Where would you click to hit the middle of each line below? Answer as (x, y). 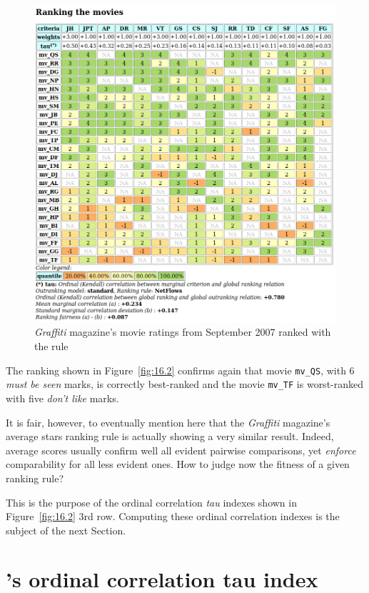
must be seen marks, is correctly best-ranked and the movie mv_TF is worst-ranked (185, 384)
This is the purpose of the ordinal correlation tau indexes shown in (151, 502)
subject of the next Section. (66, 530)
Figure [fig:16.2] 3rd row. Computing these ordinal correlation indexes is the (173, 516)
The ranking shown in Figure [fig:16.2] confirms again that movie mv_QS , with (176, 370)
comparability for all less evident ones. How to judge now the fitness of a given (178, 464)
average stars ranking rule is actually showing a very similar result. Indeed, (170, 436)
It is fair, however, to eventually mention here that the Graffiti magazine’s (168, 422)
